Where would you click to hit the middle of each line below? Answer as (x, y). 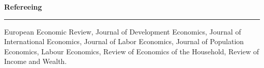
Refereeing (23, 7)
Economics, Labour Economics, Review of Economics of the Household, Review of (131, 51)
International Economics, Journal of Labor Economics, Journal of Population (124, 41)
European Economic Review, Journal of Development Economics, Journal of (123, 31)
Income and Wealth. (36, 61)
